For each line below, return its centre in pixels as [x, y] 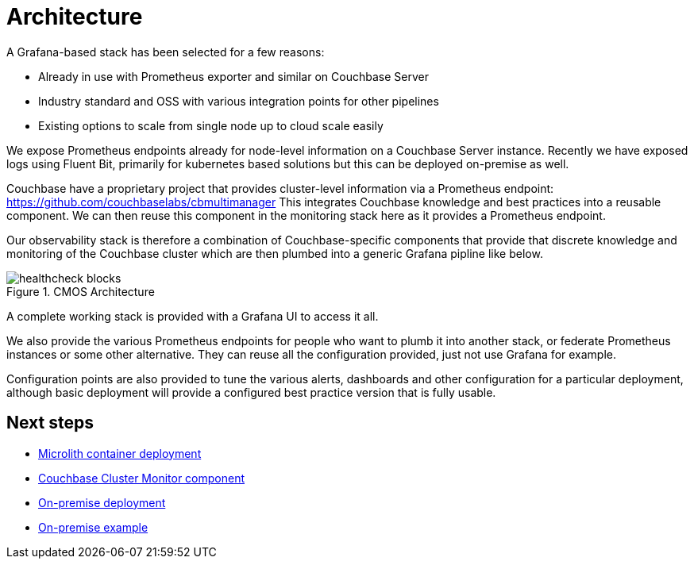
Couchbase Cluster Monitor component [141, 478]
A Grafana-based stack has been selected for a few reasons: [166, 52]
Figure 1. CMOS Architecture [81, 291]
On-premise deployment [102, 502]
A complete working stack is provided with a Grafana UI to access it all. [193, 316]
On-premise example [93, 527]
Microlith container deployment [120, 453]
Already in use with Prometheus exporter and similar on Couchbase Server [233, 76]
